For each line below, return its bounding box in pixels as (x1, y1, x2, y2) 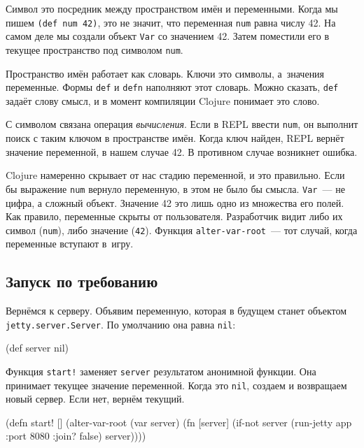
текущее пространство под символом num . (6, 42, 183, 57)
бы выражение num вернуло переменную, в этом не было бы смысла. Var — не (6, 181, 345, 196)
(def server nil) (6, 340, 69, 355)
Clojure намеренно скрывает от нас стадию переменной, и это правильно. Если (6, 168, 345, 182)
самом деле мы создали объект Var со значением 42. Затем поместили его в (6, 29, 329, 43)
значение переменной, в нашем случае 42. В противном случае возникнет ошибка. (6, 144, 358, 159)
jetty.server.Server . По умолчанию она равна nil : (6, 317, 236, 331)
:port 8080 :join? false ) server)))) (6, 428, 146, 443)
